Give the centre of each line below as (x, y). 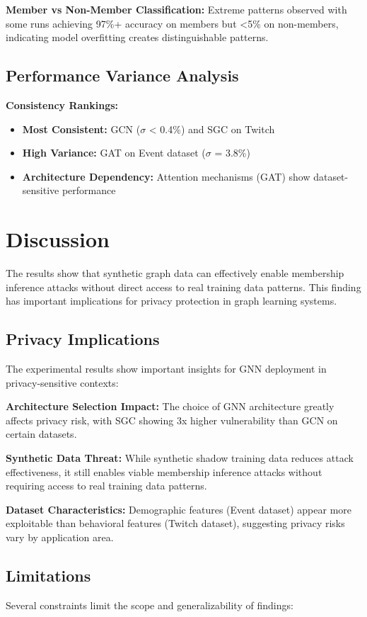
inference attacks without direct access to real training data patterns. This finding (183, 287)
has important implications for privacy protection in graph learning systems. (171, 301)
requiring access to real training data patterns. (106, 486)
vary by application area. (60, 537)
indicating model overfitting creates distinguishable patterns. (137, 37)
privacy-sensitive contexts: (62, 382)
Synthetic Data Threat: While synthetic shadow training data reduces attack (180, 458)
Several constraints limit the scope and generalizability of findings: (150, 605)
